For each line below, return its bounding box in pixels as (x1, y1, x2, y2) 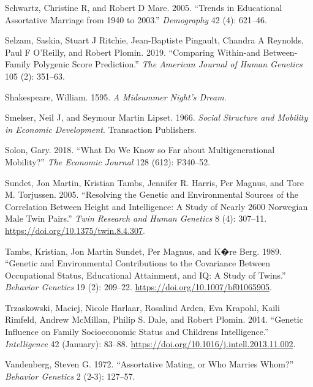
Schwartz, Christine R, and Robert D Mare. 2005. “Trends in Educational (5, 1, 282, 13)
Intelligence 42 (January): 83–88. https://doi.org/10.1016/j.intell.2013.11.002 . (5, 337, 296, 350)
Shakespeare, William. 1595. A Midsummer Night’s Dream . (5, 90, 227, 103)
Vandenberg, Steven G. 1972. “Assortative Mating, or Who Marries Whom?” (5, 358, 294, 370)
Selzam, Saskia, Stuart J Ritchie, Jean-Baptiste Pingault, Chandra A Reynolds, (5, 34, 304, 47)
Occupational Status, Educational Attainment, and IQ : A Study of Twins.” (5, 268, 286, 281)
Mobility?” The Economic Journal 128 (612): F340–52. (5, 155, 211, 168)
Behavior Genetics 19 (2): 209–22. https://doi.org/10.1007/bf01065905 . (5, 280, 272, 293)
